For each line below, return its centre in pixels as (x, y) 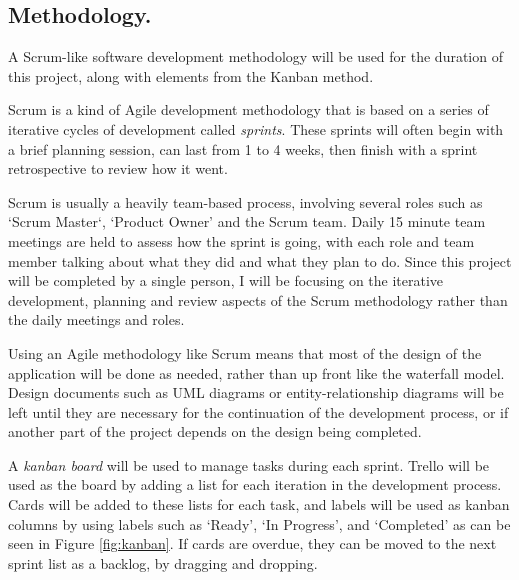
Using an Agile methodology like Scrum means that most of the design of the (245, 352)
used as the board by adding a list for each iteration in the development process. (255, 484)
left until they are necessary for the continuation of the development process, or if (258, 411)
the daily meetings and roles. (96, 319)
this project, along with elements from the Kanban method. (191, 75)
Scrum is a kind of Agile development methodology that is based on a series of (248, 109)
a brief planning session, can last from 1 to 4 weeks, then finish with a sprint (243, 148)
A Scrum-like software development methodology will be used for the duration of (255, 56)
